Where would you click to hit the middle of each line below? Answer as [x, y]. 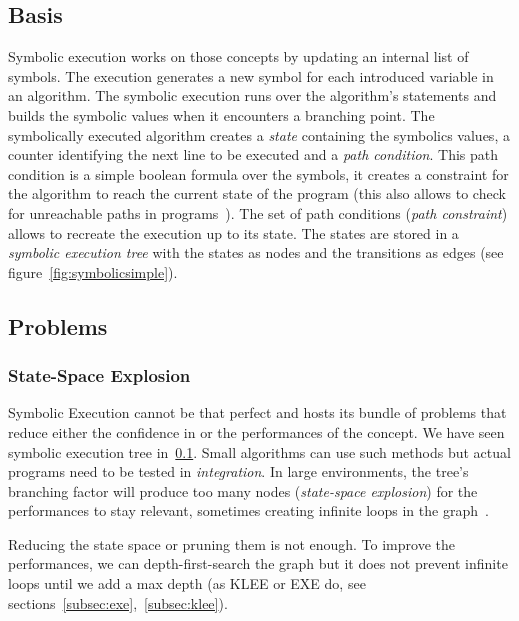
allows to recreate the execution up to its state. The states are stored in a [233, 232]
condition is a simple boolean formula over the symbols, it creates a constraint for [258, 173]
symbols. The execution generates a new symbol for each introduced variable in [251, 75]
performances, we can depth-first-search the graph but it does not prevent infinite [258, 563]
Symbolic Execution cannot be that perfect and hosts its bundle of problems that [257, 412]
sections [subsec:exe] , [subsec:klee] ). [118, 602]
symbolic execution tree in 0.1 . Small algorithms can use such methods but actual [259, 451]
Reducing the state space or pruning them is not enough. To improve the [231, 543]
